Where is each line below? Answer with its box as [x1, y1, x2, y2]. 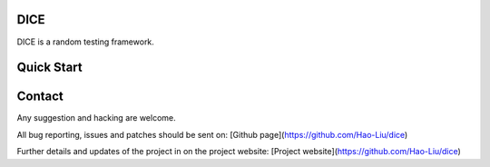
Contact [16, 89, 64, 104]
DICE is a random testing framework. [16, 36, 154, 47]
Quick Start [16, 60, 83, 75]
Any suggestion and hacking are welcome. [16, 113, 176, 123]
